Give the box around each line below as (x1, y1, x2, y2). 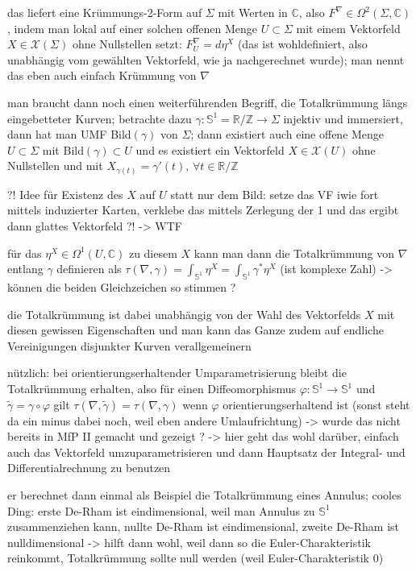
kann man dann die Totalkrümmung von (193, 244, 394, 261)
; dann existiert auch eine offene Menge (190, 126, 385, 143)
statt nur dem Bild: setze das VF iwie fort (170, 185, 379, 202)
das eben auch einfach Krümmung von (7, 67, 197, 84)
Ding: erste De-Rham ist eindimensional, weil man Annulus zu (7, 502, 315, 519)
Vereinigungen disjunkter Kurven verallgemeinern (7, 337, 252, 354)
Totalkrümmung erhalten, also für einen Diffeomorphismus (7, 380, 296, 396)
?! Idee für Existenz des (7, 185, 123, 202)
